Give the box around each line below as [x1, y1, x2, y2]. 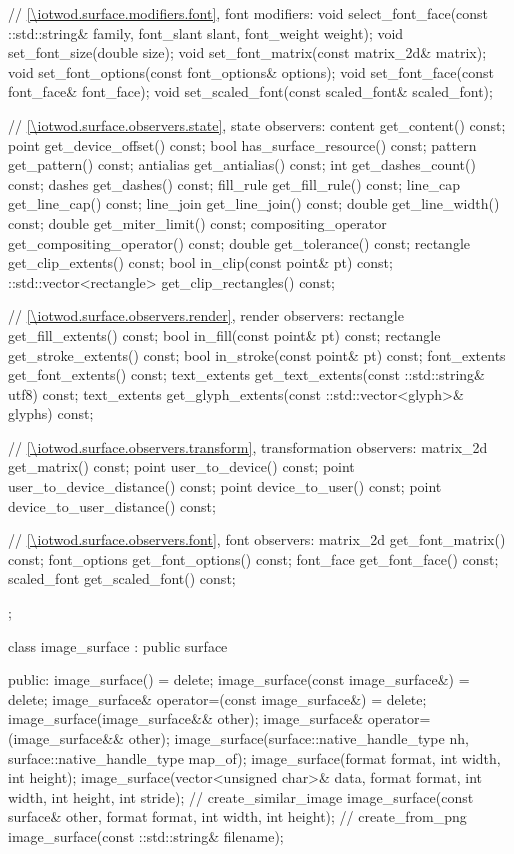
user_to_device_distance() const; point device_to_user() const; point [8, 476, 442, 497]
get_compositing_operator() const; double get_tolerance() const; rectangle [8, 232, 470, 253]
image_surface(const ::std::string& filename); [8, 825, 284, 846]
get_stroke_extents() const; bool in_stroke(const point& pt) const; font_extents [8, 344, 506, 365]
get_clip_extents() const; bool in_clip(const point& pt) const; [8, 252, 393, 273]
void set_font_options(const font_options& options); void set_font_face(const [8, 61, 494, 82]
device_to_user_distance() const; [8, 495, 216, 516]
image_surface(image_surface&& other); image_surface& [8, 708, 364, 729]
